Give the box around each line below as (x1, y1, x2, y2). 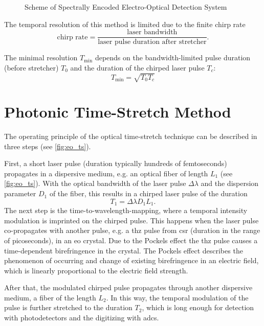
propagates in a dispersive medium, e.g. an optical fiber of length (4, 168, 208, 178)
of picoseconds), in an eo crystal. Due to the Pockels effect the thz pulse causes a (4, 235, 258, 245)
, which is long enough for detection (142, 302, 254, 313)
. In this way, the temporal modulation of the (106, 292, 249, 302)
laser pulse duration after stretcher (98, 38, 207, 46)
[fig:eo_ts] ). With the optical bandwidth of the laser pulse (4, 178, 186, 189)
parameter (4, 188, 36, 199)
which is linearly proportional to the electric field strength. (4, 265, 188, 275)
